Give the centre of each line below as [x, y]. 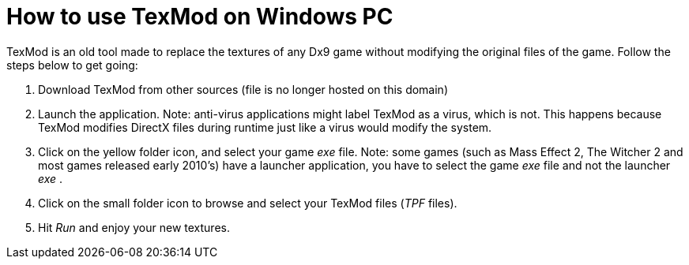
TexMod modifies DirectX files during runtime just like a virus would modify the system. [265, 127]
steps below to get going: [72, 65]
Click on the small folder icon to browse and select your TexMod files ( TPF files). [248, 203]
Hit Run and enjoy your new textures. [134, 227]
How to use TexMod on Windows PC [200, 17]
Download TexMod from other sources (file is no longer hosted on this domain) [243, 89]
